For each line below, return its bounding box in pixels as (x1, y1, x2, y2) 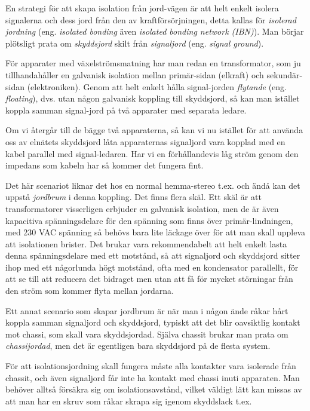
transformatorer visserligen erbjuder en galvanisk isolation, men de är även (5, 202, 279, 214)
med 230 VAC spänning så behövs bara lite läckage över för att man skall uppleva (5, 226, 306, 238)
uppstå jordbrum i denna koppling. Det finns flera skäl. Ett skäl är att (5, 191, 262, 203)
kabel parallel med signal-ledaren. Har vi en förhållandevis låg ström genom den (5, 147, 299, 160)
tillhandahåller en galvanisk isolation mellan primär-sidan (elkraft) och (5, 68, 264, 81)
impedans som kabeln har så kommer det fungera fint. (5, 159, 204, 171)
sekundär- (266, 68, 303, 81)
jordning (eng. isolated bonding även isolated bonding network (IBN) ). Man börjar (5, 25, 304, 38)
